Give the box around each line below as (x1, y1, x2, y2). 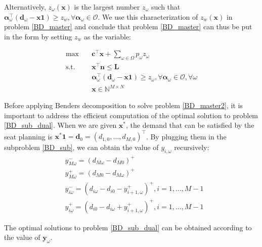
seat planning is (4, 131, 53, 141)
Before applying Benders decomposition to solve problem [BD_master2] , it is (4, 100, 243, 111)
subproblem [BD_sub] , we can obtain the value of (4, 142, 159, 153)
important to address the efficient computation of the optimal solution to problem (4, 110, 258, 120)
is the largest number (74, 2, 140, 12)
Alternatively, (4, 2, 46, 12)
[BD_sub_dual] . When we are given (4, 120, 117, 130)
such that (151, 2, 181, 12)
